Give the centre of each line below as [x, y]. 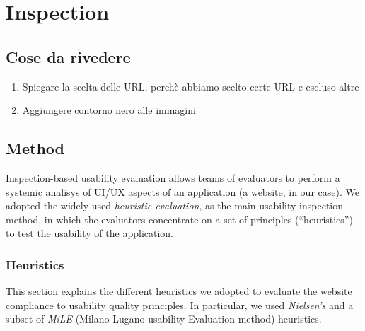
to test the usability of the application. [90, 233]
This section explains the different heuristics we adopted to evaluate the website [179, 291]
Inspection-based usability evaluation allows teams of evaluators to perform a [173, 177]
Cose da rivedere [68, 56]
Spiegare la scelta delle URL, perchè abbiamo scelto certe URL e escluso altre [191, 86]
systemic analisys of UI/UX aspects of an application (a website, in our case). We [182, 191]
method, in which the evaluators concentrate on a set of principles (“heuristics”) [179, 219]
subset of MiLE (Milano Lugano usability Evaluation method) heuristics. [164, 319]
